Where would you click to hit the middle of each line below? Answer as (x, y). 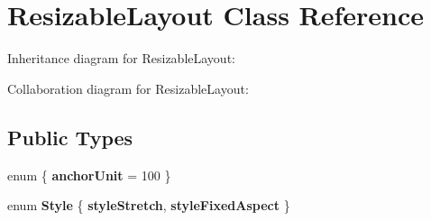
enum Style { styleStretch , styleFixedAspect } (149, 205)
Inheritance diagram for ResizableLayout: (121, 58)
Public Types (70, 137)
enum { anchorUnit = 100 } (89, 175)
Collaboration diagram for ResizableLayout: (128, 88)
